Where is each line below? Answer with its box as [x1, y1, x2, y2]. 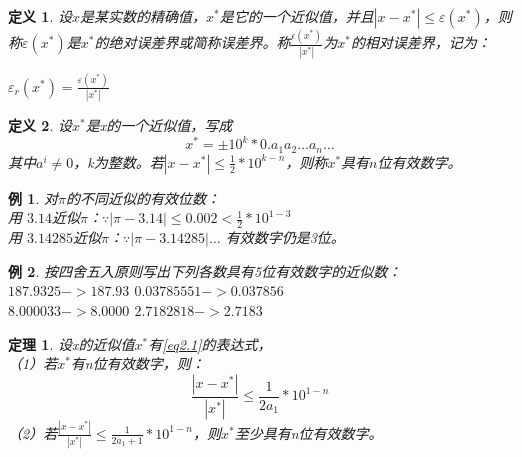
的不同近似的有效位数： [65, 187, 220, 208]
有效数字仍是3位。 [225, 227, 345, 248]
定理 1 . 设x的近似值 [8, 333, 135, 354]
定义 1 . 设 [8, 6, 72, 26]
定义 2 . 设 [8, 115, 72, 136]
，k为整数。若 [73, 151, 164, 172]
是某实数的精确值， [80, 6, 206, 26]
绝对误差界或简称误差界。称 [108, 32, 291, 53]
